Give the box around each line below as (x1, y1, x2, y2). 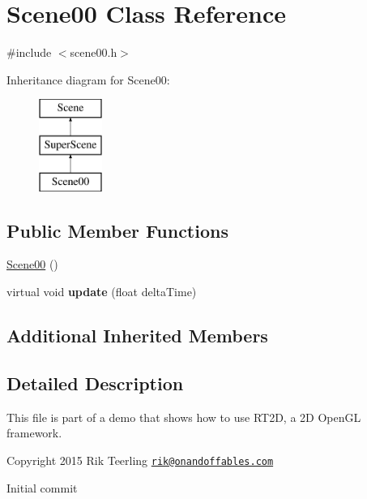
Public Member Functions (6, 217, 228, 243)
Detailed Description (6, 370, 184, 395)
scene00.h (70, 44, 117, 61)
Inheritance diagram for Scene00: (6, 71, 170, 88)
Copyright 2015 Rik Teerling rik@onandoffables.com (6, 451, 274, 468)
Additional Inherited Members (6, 323, 268, 348)
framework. (6, 424, 62, 441)
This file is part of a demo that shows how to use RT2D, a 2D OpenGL (6, 408, 361, 425)
